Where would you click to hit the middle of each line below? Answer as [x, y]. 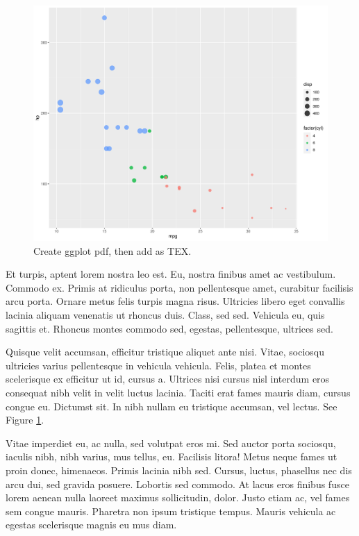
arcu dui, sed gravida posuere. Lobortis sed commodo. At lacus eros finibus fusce [177, 484]
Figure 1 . [25, 420]
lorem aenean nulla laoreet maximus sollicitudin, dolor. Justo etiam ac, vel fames [178, 497]
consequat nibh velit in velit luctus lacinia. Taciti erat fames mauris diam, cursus [178, 393]
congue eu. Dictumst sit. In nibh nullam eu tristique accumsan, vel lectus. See [172, 406]
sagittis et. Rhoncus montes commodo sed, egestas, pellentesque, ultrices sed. [169, 328]
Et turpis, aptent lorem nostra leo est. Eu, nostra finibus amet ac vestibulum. [171, 274]
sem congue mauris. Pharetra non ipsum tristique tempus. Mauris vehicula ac [171, 511]
